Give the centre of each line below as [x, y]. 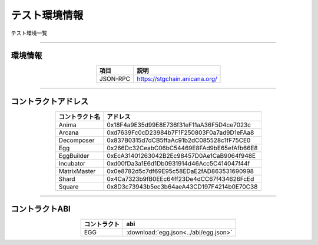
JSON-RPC [115, 79]
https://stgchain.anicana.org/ [177, 79]
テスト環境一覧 [29, 33]
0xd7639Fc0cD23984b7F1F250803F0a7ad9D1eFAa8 [180, 133]
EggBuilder [74, 155]
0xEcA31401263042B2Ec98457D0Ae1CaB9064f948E [181, 155]
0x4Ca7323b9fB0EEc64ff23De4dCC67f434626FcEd [180, 178]
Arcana [69, 133]
